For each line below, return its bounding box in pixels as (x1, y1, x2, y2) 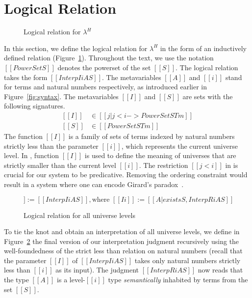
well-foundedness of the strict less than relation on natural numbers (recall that (4, 245, 243, 256)
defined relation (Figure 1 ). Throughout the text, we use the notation (4, 53, 214, 63)
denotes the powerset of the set (57, 62, 151, 72)
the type (4, 274, 29, 285)
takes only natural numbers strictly (134, 255, 241, 265)
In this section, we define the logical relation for (4, 43, 148, 53)
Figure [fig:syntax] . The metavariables (4, 91, 119, 101)
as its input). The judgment (55, 265, 139, 275)
